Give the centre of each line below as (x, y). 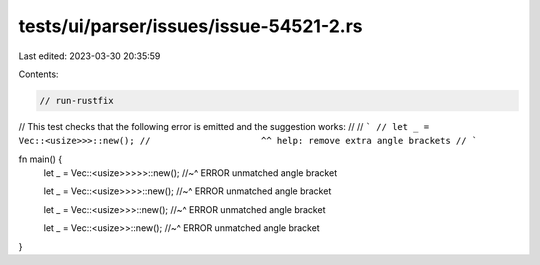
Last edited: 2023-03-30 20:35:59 (89, 56)
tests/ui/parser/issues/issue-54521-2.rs (191, 26)
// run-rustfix (76, 100)
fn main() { (40, 159)
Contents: (38, 74)
